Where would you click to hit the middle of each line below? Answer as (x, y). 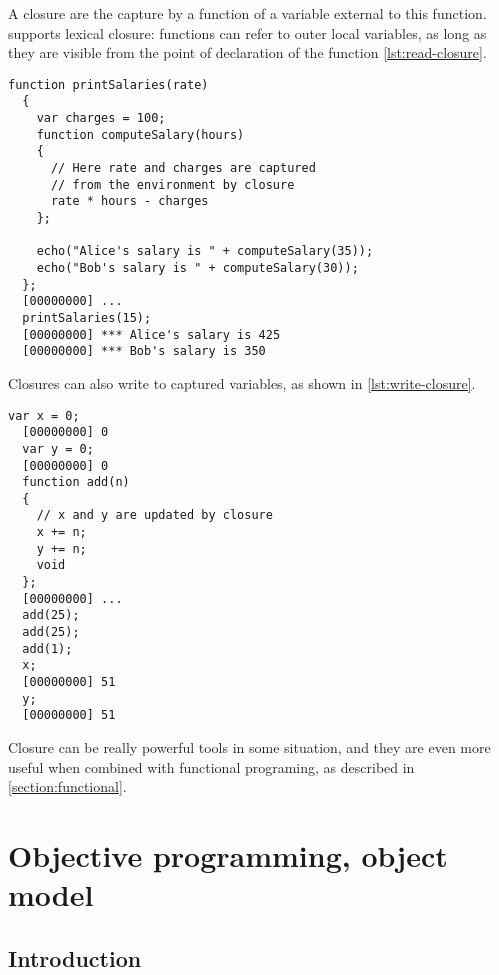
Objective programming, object (228, 854)
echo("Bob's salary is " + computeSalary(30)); (197, 268)
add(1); (47, 648)
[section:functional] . (67, 786)
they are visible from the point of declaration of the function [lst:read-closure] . (247, 52)
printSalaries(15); (87, 317)
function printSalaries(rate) (108, 84)
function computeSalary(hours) (140, 134)
